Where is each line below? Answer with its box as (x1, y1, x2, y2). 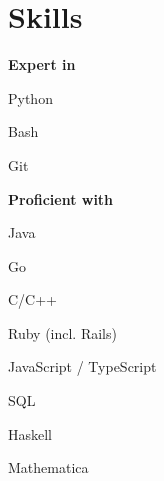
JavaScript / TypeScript (8, 356, 157, 377)
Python (8, 87, 53, 108)
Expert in (8, 54, 76, 75)
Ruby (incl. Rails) (8, 322, 117, 343)
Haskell (8, 423, 53, 444)
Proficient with (8, 188, 114, 209)
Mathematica (8, 457, 89, 478)
